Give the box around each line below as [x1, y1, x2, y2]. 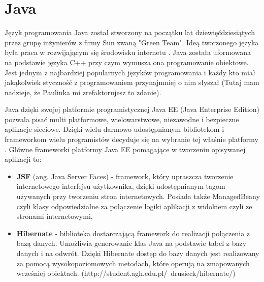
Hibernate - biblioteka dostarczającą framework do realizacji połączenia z [16, 228, 250, 238]
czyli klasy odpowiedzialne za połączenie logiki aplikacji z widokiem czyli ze [16, 201, 252, 211]
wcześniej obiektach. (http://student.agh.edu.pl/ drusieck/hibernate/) [16, 268, 236, 278]
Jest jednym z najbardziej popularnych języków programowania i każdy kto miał [5, 67, 255, 77]
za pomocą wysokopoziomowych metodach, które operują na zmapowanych [16, 258, 250, 268]
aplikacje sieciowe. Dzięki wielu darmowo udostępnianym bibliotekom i [5, 124, 224, 134]
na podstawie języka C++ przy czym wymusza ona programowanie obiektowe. [5, 57, 249, 67]
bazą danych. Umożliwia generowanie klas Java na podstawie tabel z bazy [16, 238, 247, 248]
